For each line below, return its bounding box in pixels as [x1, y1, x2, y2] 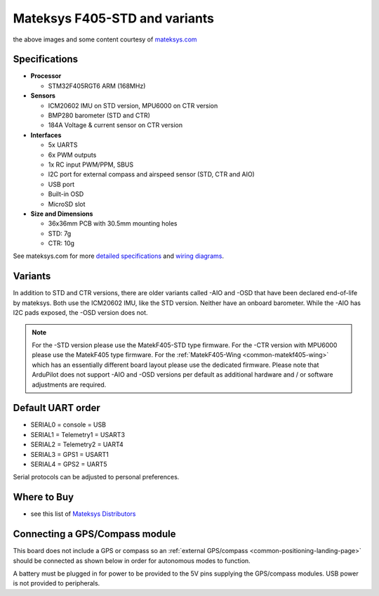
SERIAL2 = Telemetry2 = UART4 [30, 440, 124, 449]
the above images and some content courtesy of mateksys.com [13, 35, 197, 44]
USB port [48, 180, 75, 188]
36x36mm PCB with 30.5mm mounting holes [48, 219, 178, 228]
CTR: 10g [48, 239, 75, 247]
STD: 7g [48, 229, 72, 238]
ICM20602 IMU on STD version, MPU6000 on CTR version [48, 101, 218, 110]
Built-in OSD [48, 190, 84, 198]
